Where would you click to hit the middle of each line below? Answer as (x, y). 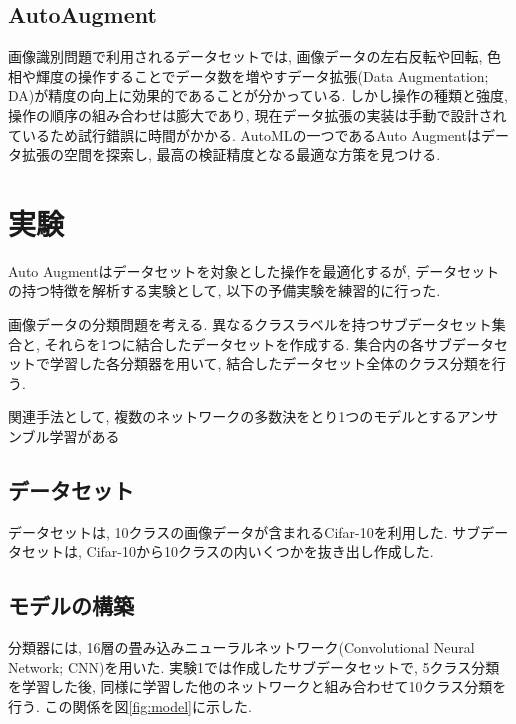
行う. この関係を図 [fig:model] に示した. (130, 706)
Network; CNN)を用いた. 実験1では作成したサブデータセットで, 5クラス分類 (254, 666)
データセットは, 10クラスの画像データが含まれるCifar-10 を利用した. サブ (244, 531)
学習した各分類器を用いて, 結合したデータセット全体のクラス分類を (270, 363)
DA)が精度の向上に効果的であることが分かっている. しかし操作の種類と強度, (258, 95)
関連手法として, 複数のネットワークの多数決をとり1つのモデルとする (232, 416)
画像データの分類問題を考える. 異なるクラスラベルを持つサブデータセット (250, 324)
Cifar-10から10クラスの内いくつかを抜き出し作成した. (260, 551)
